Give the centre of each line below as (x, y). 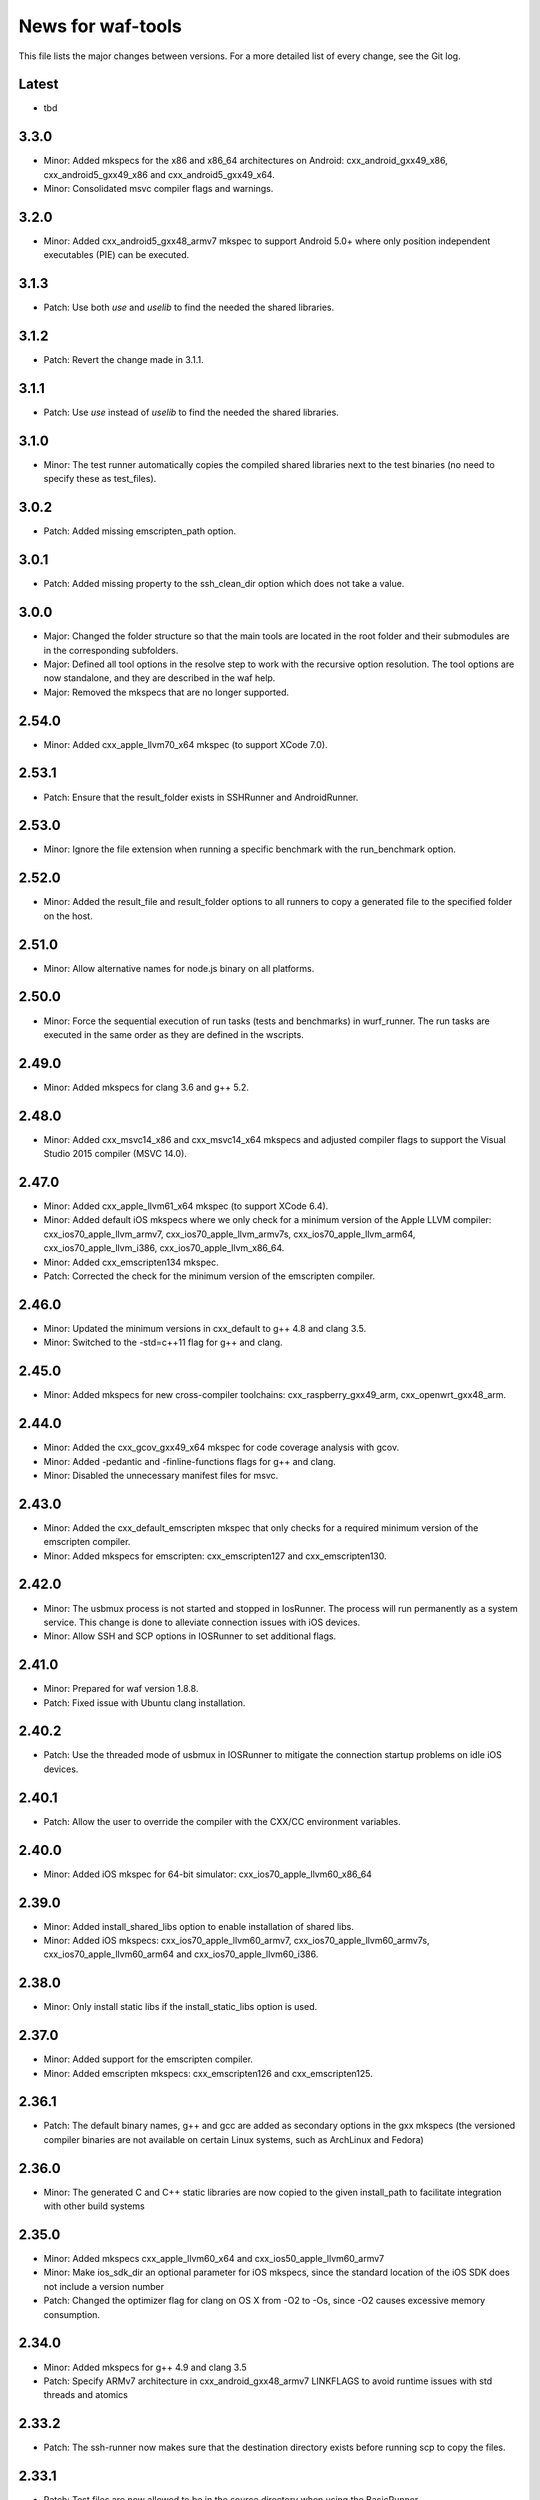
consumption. (71, 2314)
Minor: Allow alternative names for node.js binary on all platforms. (179, 968)
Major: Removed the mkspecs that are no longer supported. (166, 692)
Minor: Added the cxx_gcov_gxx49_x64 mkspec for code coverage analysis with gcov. (221, 1447)
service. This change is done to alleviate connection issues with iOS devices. (202, 1622)
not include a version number (104, 2286)
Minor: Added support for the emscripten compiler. (148, 2059)
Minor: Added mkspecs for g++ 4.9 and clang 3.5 (145, 2367)
